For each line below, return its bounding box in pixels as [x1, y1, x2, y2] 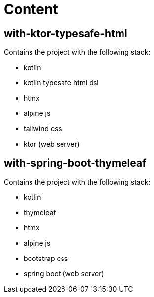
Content [4, 1, 58, 18]
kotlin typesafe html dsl [24, 78, 99, 87]
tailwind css [24, 124, 62, 133]
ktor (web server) [24, 140, 80, 148]
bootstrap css [24, 254, 68, 263]
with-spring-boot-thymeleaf [4, 156, 147, 169]
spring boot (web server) [24, 269, 104, 278]
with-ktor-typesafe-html [4, 27, 127, 39]
